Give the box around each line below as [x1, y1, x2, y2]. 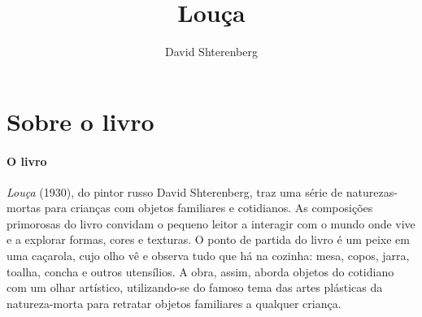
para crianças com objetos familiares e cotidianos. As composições [44, 199, 373, 216]
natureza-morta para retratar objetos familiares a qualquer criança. [7, 294, 342, 311]
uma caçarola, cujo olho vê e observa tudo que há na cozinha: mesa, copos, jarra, [7, 247, 410, 264]
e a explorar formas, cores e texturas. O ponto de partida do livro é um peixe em [7, 231, 410, 248]
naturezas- [346, 183, 398, 200]
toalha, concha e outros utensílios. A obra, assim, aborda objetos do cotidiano [7, 263, 394, 280]
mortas [7, 199, 41, 216]
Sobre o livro [7, 104, 154, 137]
